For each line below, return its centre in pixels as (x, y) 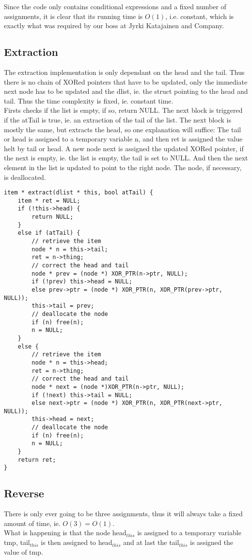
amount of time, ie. (32, 523)
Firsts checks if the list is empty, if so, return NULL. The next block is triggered (123, 110)
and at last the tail (151, 542)
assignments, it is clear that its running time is (73, 16)
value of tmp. (24, 551)
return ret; (37, 460)
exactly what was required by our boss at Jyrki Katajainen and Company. (114, 26)
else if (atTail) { (49, 233)
